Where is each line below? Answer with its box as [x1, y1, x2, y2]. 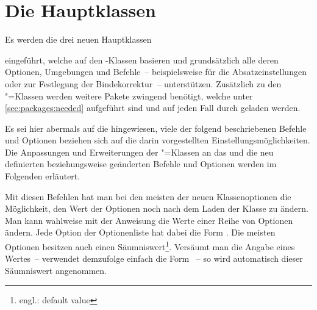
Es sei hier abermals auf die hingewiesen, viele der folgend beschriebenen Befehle [5, 121, 307, 134]
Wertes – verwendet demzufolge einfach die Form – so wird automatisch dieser [5, 252, 303, 265]
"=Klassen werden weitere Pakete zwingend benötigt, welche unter [5, 89, 253, 102]
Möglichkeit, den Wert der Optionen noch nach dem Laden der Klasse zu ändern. [5, 202, 308, 215]
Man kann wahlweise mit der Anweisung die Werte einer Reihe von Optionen [5, 214, 293, 226]
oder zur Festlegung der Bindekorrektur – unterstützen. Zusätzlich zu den [5, 77, 282, 90]
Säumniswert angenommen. [5, 264, 107, 276]
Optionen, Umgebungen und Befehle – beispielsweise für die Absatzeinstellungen [5, 65, 307, 78]
